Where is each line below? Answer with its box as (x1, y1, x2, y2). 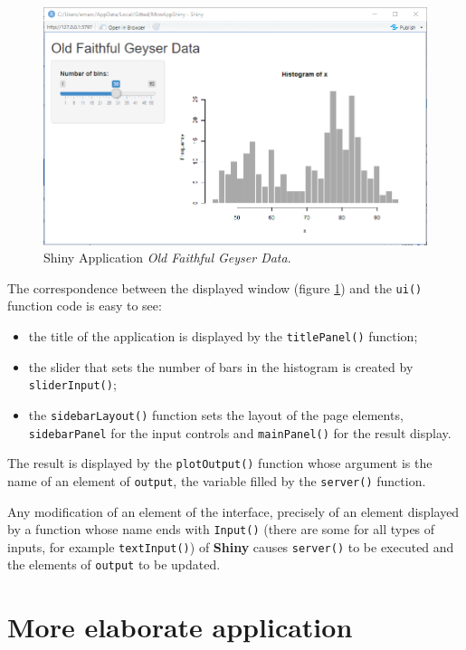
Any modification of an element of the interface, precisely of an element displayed (7, 502, 460, 521)
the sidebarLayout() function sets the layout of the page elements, (28, 405, 404, 424)
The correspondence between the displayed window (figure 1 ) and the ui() (7, 278, 423, 297)
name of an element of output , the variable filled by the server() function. (7, 471, 426, 490)
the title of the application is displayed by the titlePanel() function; (28, 327, 418, 345)
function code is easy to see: (7, 296, 162, 315)
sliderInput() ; (28, 375, 117, 394)
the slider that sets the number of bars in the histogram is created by (28, 357, 414, 376)
